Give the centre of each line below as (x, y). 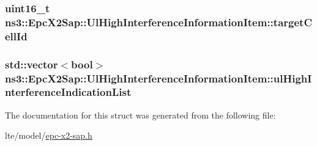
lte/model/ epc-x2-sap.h (49, 135)
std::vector (32, 64)
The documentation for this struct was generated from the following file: (140, 115)
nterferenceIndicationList (68, 92)
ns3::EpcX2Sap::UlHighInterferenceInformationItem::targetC (158, 22)
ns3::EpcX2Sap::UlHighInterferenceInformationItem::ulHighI (158, 78)
